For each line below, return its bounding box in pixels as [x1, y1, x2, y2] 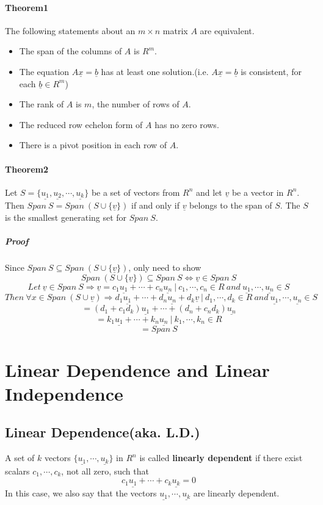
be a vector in [231, 185, 284, 198]
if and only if [131, 199, 180, 212]
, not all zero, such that [61, 464, 149, 477]
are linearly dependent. [193, 487, 280, 500]
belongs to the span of [189, 199, 272, 212]
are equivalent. [200, 24, 255, 37]
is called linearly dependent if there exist [139, 451, 303, 464]
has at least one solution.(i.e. [101, 65, 209, 77]
